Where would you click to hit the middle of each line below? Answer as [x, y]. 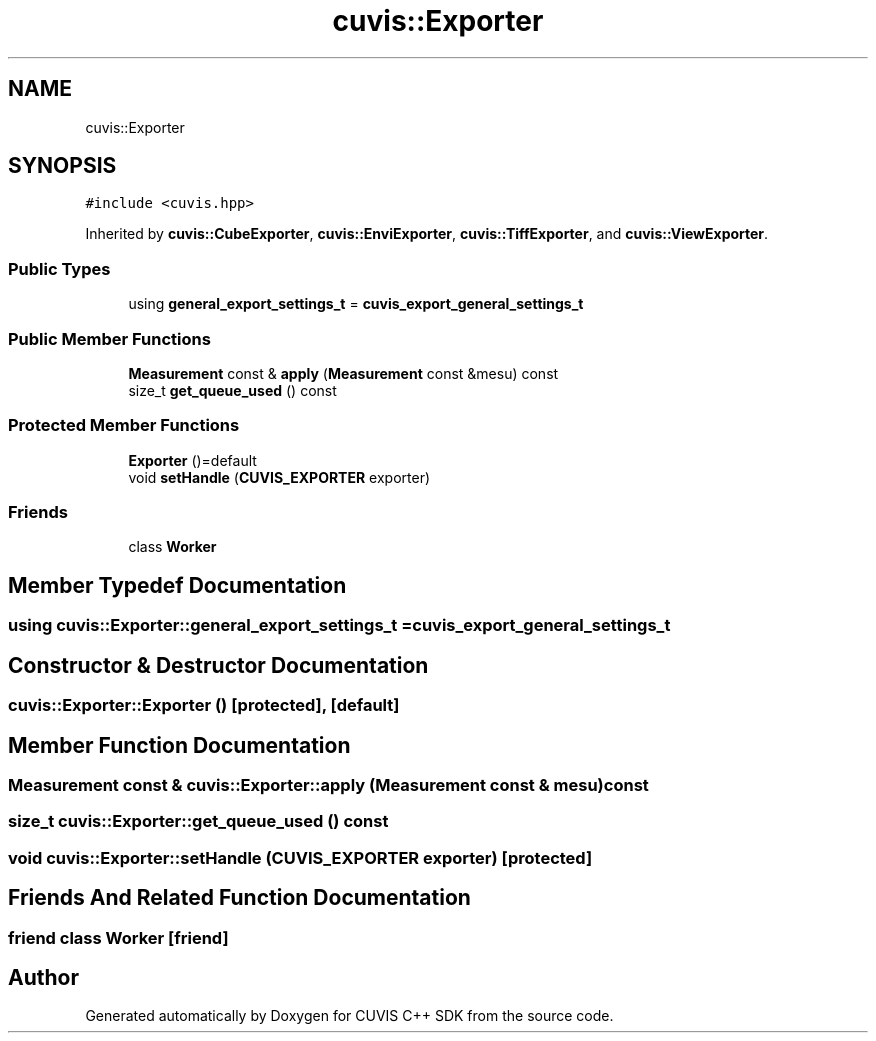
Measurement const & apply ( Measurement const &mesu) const [343, 373]
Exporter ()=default [192, 460]
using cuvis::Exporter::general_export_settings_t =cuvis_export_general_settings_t [339, 625]
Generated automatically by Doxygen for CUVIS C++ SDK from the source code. [349, 1016]
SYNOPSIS [62, 166]
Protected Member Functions [124, 425]
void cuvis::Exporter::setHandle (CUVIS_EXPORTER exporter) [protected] [300, 857]
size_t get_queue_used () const [232, 390]
